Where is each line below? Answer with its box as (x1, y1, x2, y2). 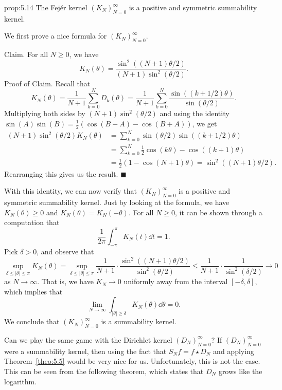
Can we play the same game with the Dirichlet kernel (4, 334, 172, 345)
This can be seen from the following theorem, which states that (4, 365, 204, 376)
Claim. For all (4, 49, 48, 60)
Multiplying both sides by (4, 108, 85, 119)
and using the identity (160, 108, 230, 119)
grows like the (218, 365, 262, 376)
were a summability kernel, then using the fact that (4, 345, 167, 356)
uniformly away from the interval (124, 276, 228, 287)
